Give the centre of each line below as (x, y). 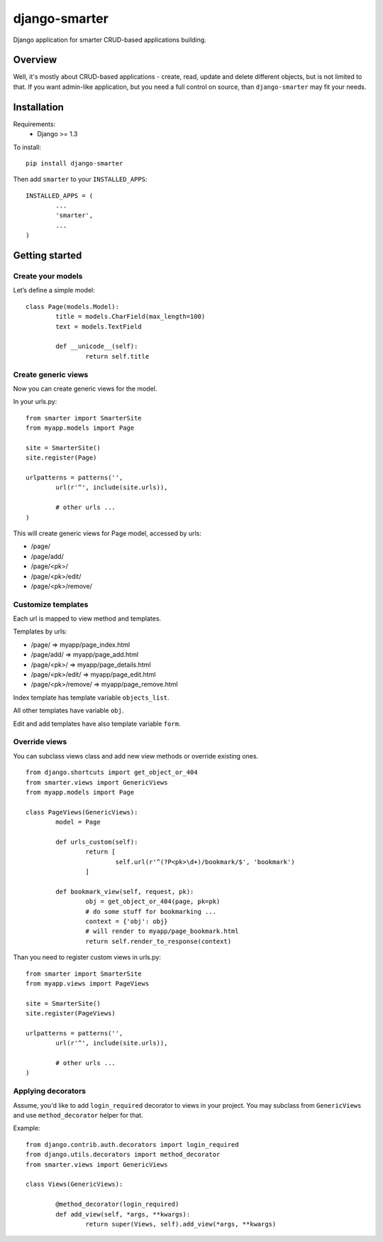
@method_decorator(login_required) (117, 1204)
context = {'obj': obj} (127, 921)
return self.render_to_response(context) (159, 941)
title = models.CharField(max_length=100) (131, 317)
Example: (27, 1128)
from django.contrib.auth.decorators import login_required (132, 1144)
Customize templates (51, 604)
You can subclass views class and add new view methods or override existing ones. (136, 756)
